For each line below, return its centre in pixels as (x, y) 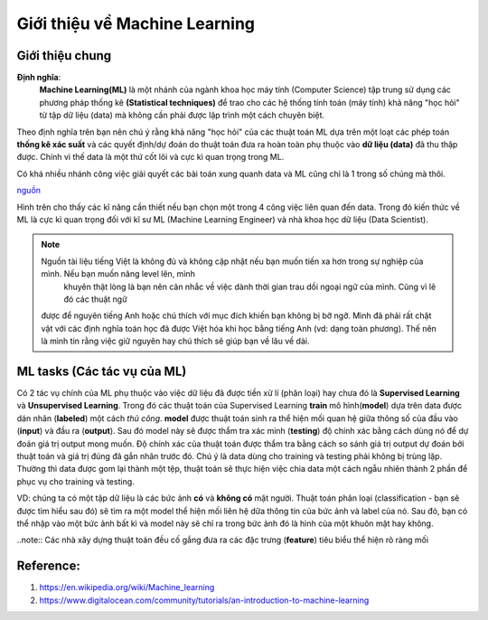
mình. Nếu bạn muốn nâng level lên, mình (118, 274)
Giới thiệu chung (64, 56)
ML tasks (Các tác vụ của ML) (102, 371)
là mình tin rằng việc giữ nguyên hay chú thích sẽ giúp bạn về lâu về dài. (175, 341)
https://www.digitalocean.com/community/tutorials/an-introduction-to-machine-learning (204, 600)
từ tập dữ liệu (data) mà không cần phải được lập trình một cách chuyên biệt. (182, 115)
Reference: (48, 566)
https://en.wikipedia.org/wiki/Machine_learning (127, 587)
